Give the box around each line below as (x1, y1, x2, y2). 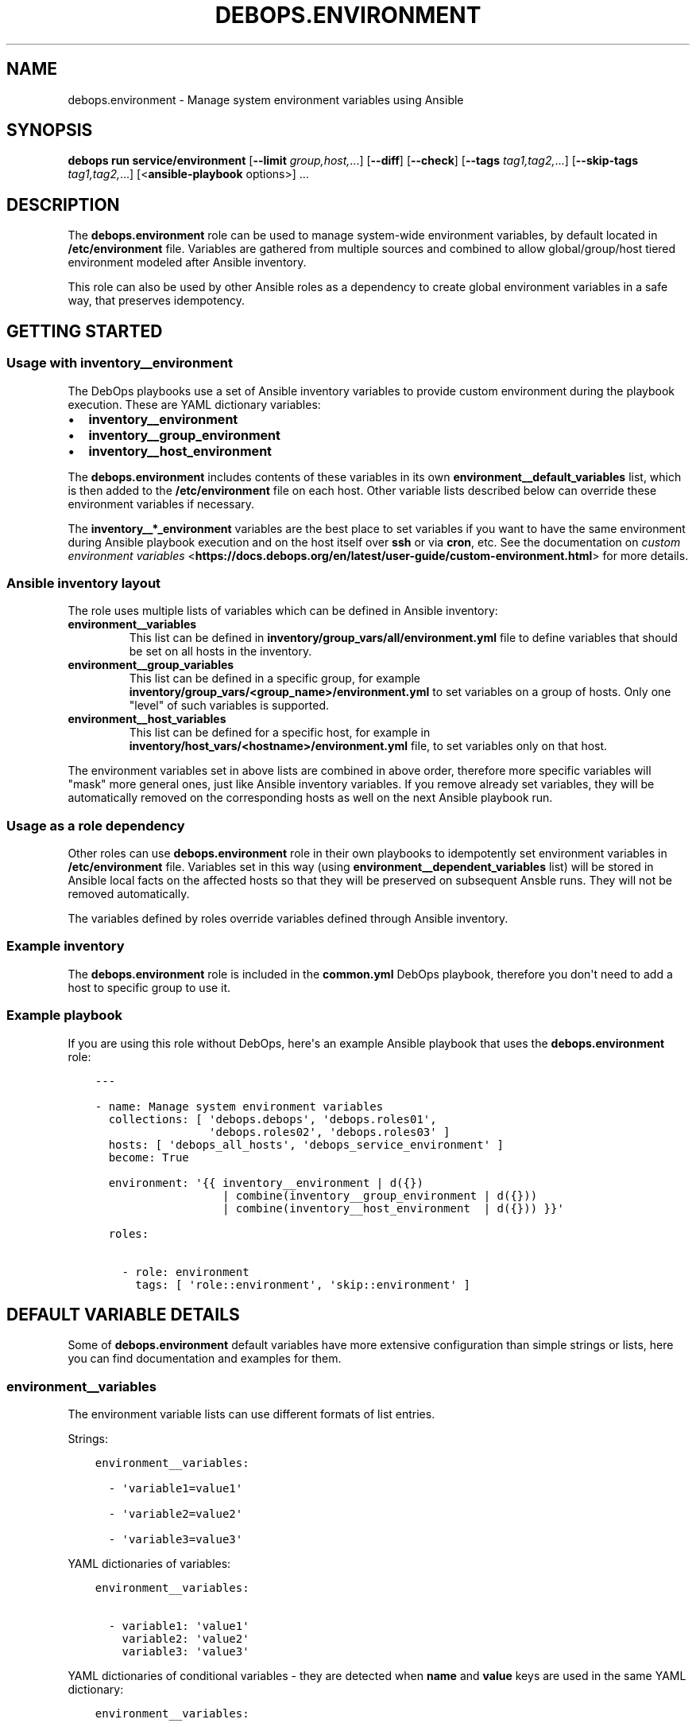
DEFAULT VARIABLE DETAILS (6, 1304, 240, 1324)
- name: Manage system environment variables (95, 1099, 384, 1113)
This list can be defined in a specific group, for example (129, 671, 421, 686)
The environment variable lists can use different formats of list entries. (68, 1407, 435, 1422)
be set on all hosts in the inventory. (129, 644, 312, 659)
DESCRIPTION (6, 194, 120, 215)
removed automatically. (68, 887, 190, 900)
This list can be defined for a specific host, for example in (129, 725, 431, 740)
